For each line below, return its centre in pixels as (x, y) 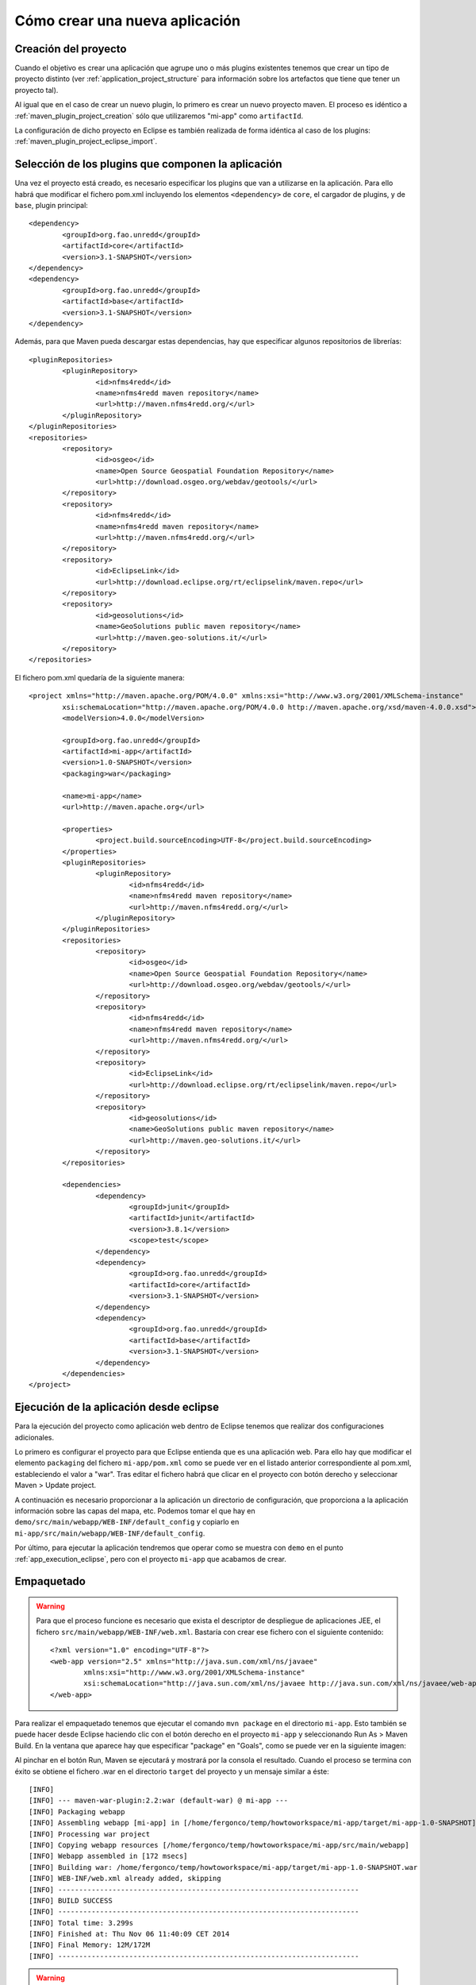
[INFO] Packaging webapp (77, 1812)
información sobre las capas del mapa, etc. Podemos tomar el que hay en (135, 1511)
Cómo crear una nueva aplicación (128, 21)
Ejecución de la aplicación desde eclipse (117, 1407)
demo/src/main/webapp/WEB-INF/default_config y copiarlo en (127, 1522)
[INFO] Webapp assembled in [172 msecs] (108, 1856)
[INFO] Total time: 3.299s (81, 1923)
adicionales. (35, 1437)
